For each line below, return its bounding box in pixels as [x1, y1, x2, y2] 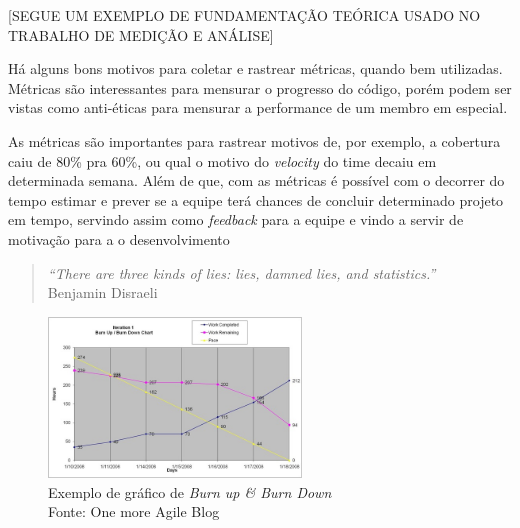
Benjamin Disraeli [47, 282, 158, 303]
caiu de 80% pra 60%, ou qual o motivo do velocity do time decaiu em [8, 150, 437, 171]
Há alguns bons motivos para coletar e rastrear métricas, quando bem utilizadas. [8, 58, 503, 79]
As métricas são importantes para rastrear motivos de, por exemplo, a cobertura [8, 130, 501, 151]
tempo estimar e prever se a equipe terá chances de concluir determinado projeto [8, 189, 504, 210]
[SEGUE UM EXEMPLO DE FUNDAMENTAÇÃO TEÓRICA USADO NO [8, 5, 481, 25]
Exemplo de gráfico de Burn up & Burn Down [48, 481, 332, 502]
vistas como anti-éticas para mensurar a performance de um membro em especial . [8, 97, 508, 118]
